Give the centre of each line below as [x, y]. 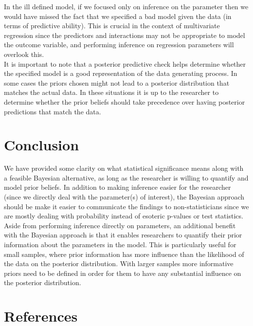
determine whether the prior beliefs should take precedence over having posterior [125, 101]
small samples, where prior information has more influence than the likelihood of [124, 254]
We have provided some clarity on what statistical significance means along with [124, 168]
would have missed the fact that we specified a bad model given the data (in [118, 16]
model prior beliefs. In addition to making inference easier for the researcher [117, 187]
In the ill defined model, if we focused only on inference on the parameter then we [126, 6]
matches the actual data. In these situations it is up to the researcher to [111, 92]
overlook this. [24, 54]
